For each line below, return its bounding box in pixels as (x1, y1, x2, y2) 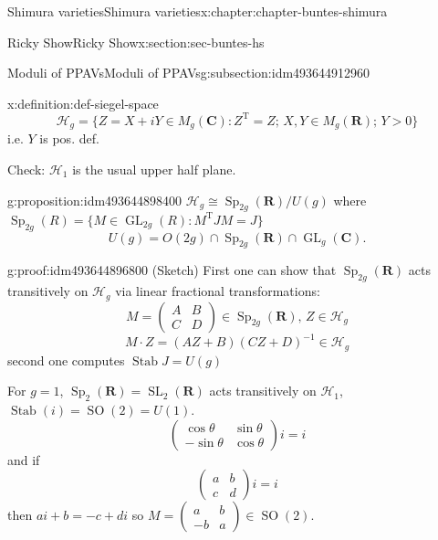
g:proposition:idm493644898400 (7, 190, 182, 209)
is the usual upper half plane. (72, 159, 236, 178)
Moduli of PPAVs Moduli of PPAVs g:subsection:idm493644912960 (7, 63, 370, 82)
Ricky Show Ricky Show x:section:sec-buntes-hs (7, 32, 265, 51)
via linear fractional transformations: (115, 281, 320, 301)
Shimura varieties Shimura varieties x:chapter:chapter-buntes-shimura (7, 2, 388, 20)
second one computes (7, 350, 125, 369)
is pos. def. (39, 129, 99, 148)
